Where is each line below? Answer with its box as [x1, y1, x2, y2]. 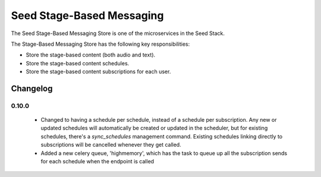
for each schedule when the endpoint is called [40, 158, 155, 165]
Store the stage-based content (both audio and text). [26, 51, 156, 59]
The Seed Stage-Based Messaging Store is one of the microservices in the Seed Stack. [11, 30, 225, 37]
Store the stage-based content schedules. [26, 59, 130, 67]
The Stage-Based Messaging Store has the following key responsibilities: [11, 40, 190, 48]
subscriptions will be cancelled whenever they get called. [40, 141, 181, 148]
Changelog [11, 83, 53, 93]
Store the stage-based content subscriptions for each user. [26, 68, 171, 75]
